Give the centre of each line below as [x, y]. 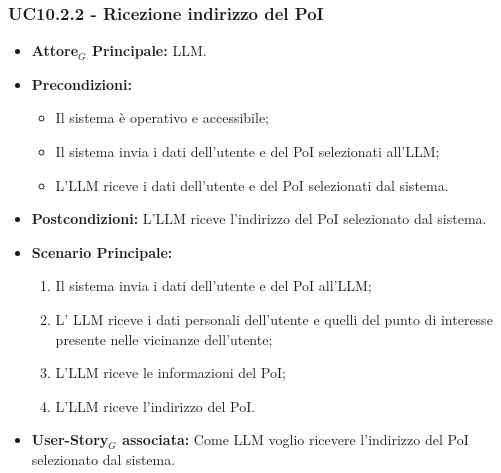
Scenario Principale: [102, 251]
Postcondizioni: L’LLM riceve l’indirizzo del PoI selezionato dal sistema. [259, 218]
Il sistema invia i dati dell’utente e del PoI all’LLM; [213, 285]
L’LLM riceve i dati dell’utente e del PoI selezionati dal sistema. [252, 184]
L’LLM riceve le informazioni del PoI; [170, 372]
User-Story [70, 439]
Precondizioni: [81, 83]
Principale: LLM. [149, 50]
